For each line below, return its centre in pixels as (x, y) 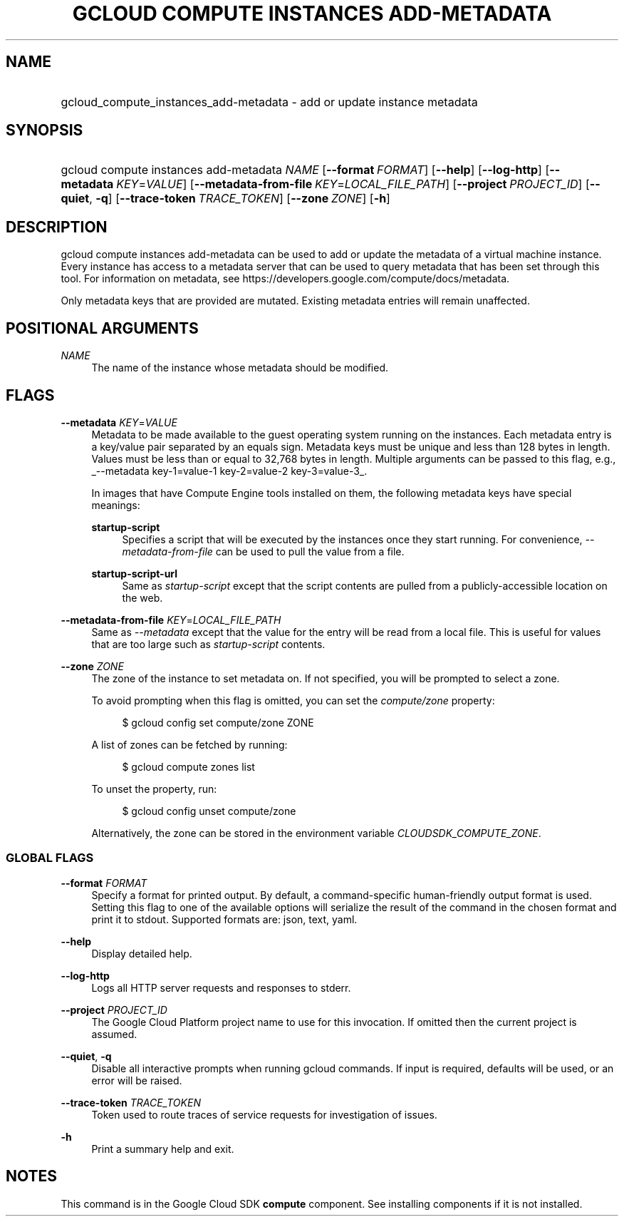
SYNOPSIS (45, 130)
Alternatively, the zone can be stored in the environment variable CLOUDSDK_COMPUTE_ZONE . (316, 833)
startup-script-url (135, 573)
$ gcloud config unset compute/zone (209, 811)
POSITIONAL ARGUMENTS (102, 328)
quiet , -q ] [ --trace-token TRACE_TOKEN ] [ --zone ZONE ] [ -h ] (225, 199)
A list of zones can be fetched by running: (189, 744)
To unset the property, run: (154, 789)
